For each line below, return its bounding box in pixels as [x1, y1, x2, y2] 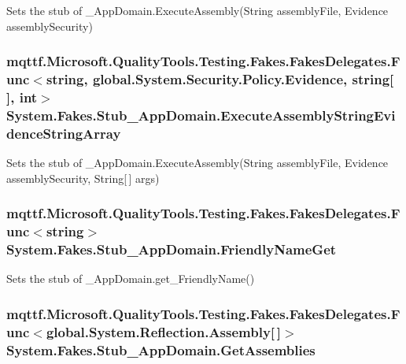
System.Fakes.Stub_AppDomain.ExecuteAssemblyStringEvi [6, 105, 396, 124]
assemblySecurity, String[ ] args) [6, 169, 160, 186]
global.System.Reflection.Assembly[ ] [46, 321, 281, 341]
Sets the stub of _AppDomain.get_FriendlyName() [6, 270, 255, 287]
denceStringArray [6, 123, 121, 143]
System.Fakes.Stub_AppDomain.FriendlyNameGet [6, 240, 337, 259]
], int [6, 87, 38, 106]
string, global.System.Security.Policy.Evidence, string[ [46, 69, 394, 89]
